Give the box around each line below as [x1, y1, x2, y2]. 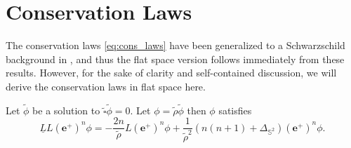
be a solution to [32, 102, 100, 117]
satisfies [218, 102, 252, 117]
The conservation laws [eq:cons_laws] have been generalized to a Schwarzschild [6, 38, 345, 53]
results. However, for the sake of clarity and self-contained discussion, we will [6, 65, 337, 80]
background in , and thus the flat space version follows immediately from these [6, 51, 345, 66]
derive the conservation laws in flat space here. [6, 79, 206, 93]
